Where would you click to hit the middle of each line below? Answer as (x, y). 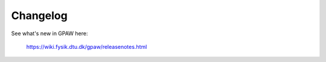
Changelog (39, 15)
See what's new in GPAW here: (50, 33)
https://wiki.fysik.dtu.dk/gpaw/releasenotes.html (87, 46)
